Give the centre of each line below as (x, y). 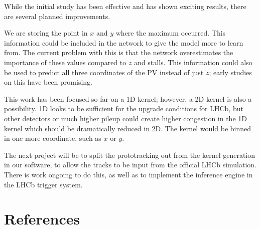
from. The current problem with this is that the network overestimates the (119, 52)
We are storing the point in (46, 33)
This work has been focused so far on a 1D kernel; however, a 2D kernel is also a (128, 98)
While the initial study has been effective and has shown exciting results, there (125, 6)
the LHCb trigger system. (43, 184)
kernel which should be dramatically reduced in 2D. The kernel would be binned (128, 128)
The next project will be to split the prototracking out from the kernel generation (130, 155)
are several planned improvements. (57, 16)
